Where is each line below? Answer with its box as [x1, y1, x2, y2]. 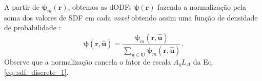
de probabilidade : [4, 22, 61, 33]
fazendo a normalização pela [157, 2, 246, 12]
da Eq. [193, 56, 214, 67]
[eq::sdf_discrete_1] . [4, 67, 69, 77]
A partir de [4, 2, 39, 12]
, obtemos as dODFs [68, 2, 132, 12]
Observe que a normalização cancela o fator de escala [4, 56, 171, 67]
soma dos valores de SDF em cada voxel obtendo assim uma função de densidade [4, 12, 258, 23]
